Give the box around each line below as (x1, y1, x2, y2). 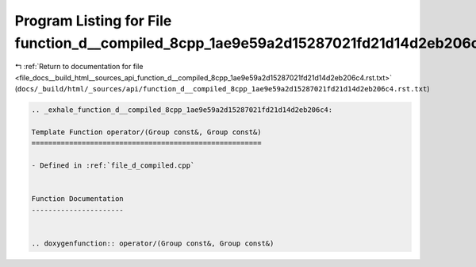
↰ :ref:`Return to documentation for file (14, 62, 144, 72)
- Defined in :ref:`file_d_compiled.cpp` (31, 161, 195, 170)
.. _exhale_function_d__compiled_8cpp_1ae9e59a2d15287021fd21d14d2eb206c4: (31, 106, 333, 114)
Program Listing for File (14, 12, 172, 29)
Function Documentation (31, 195, 125, 203)
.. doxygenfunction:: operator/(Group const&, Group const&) (31, 238, 274, 248)
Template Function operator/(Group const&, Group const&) (31, 127, 262, 137)
